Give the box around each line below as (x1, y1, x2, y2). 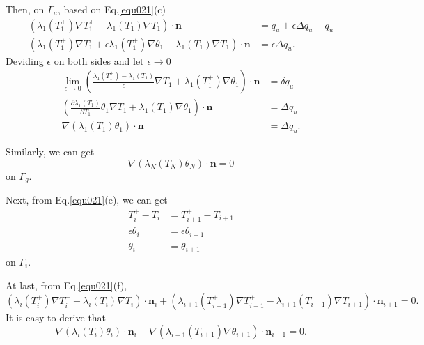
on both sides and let (54, 53, 144, 68)
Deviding (6, 53, 44, 68)
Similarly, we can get (6, 144, 95, 159)
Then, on (6, 2, 45, 16)
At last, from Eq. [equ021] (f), (6, 277, 127, 292)
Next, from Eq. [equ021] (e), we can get (6, 192, 168, 207)
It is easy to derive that (6, 310, 107, 325)
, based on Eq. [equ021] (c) (57, 2, 166, 16)
